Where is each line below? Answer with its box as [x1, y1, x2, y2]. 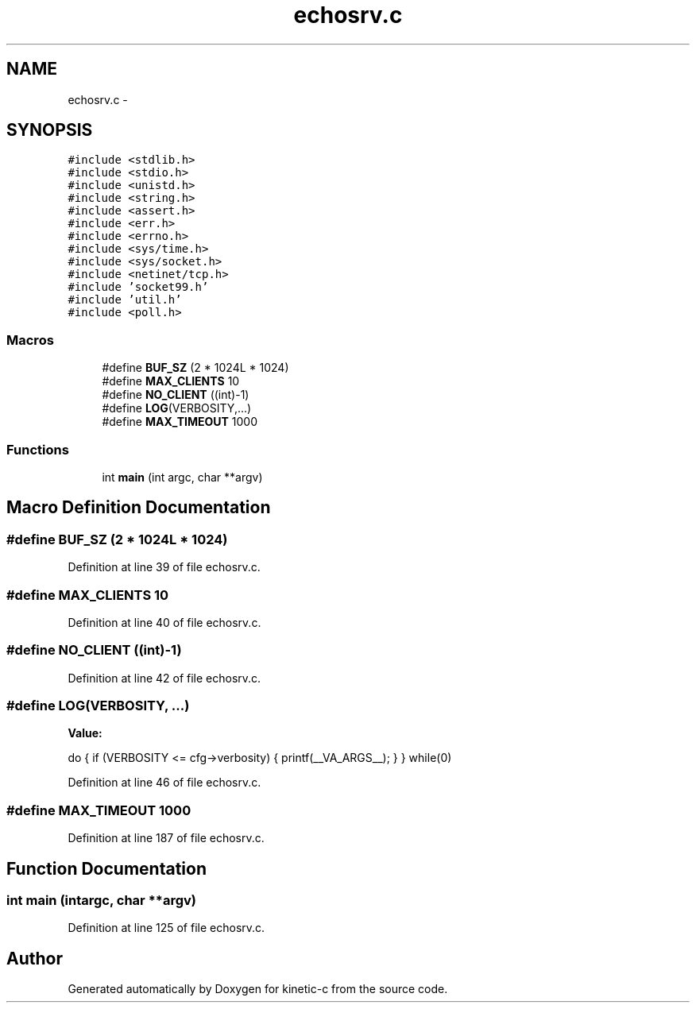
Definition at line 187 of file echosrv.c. [68, 831, 265, 845]
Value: [68, 726, 102, 740]
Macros [6, 331, 54, 348]
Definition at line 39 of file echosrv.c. [68, 560, 261, 574]
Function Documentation [6, 858, 207, 879]
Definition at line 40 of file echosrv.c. [68, 615, 261, 629]
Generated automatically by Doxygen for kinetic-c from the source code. [68, 982, 448, 996]
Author [6, 948, 63, 968]
